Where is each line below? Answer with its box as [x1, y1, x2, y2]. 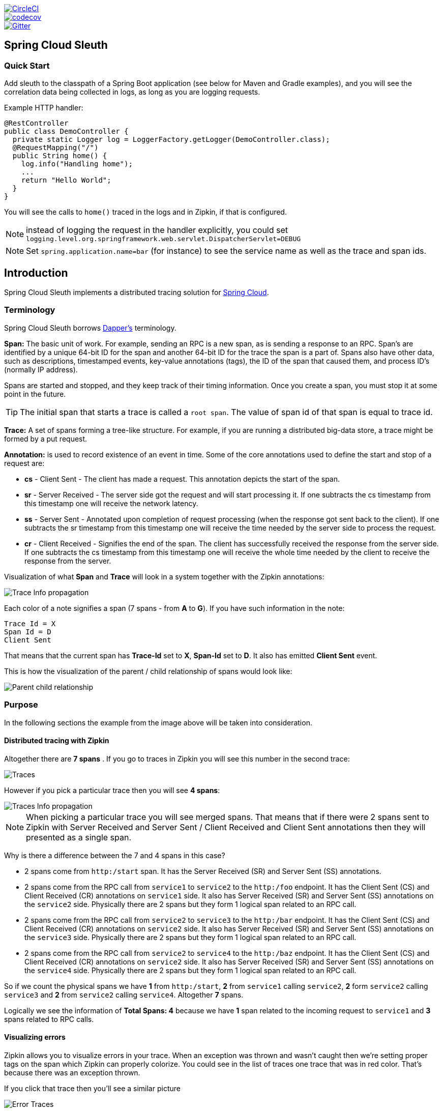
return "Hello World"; [21, 176, 111, 185]
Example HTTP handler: [4, 103, 83, 112]
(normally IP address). [4, 365, 78, 374]
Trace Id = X [4, 619, 56, 628]
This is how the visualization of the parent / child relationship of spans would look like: [4, 666, 292, 676]
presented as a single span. [26, 832, 132, 842]
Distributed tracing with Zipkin [4, 736, 109, 745]
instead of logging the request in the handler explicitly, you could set [26, 225, 288, 236]
